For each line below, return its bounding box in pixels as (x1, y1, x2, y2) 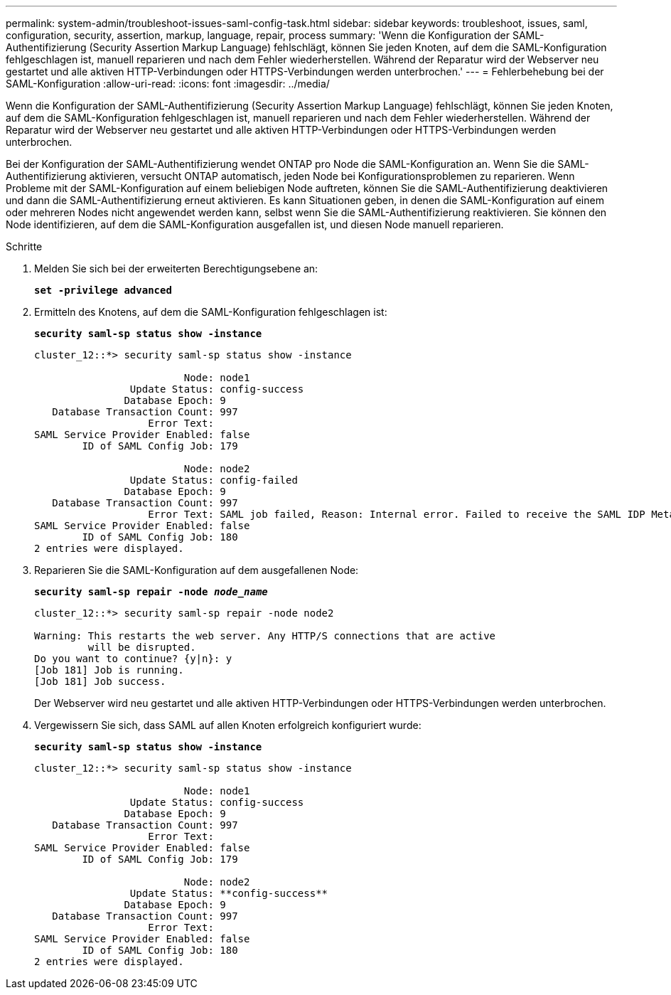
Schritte (6, 240, 43, 252)
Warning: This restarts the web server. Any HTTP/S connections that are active (34, 630, 496, 642)
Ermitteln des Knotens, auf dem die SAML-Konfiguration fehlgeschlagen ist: (34, 306, 387, 318)
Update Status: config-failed (129, 474, 298, 486)
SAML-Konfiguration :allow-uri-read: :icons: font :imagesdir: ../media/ (6, 78, 330, 90)
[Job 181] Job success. (34, 676, 166, 687)
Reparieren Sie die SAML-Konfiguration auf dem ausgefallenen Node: (34, 564, 359, 576)
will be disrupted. (87, 642, 196, 653)
